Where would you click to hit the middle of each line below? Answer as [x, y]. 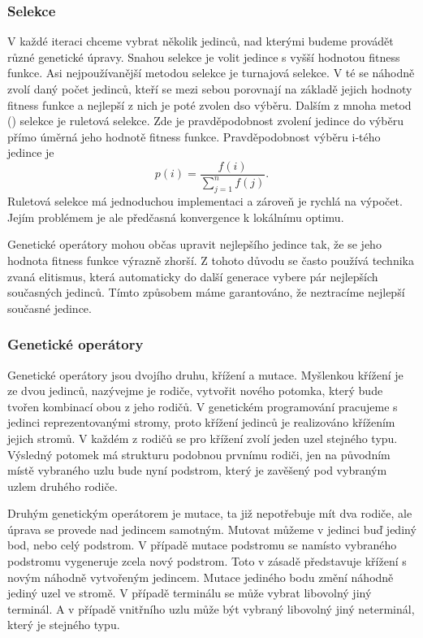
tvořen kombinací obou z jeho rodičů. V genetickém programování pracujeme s [203, 406]
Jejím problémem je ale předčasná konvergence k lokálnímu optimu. [176, 217]
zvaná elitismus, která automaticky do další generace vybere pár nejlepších [193, 276]
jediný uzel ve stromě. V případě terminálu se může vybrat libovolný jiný [190, 593]
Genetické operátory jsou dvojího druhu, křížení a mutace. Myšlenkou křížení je [205, 374]
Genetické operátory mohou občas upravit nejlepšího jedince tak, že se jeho [194, 244]
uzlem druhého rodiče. [63, 486]
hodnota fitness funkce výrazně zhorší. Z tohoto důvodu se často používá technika [211, 260]
